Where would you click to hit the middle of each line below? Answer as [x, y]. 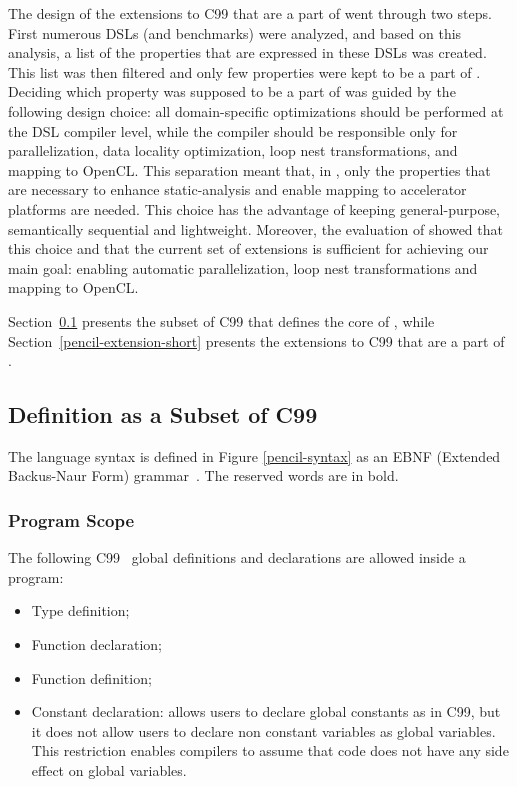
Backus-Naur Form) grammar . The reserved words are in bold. [203, 475]
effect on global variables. [109, 770]
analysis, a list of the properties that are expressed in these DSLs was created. [247, 52]
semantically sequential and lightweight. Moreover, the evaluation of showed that [255, 228]
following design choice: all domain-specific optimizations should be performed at [256, 110]
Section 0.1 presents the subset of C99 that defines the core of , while [221, 320]
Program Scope [71, 520]
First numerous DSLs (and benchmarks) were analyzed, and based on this [235, 32]
